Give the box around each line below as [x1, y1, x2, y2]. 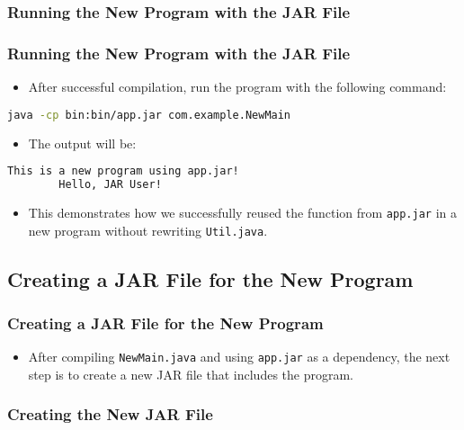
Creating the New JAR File [7, 403, 213, 426]
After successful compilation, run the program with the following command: [28, 77, 447, 96]
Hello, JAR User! [58, 178, 162, 191]
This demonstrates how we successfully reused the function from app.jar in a [28, 202, 457, 221]
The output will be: [28, 133, 137, 152]
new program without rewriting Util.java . [28, 220, 268, 239]
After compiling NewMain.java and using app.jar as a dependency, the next [28, 347, 451, 366]
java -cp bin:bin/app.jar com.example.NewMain [7, 108, 291, 121]
